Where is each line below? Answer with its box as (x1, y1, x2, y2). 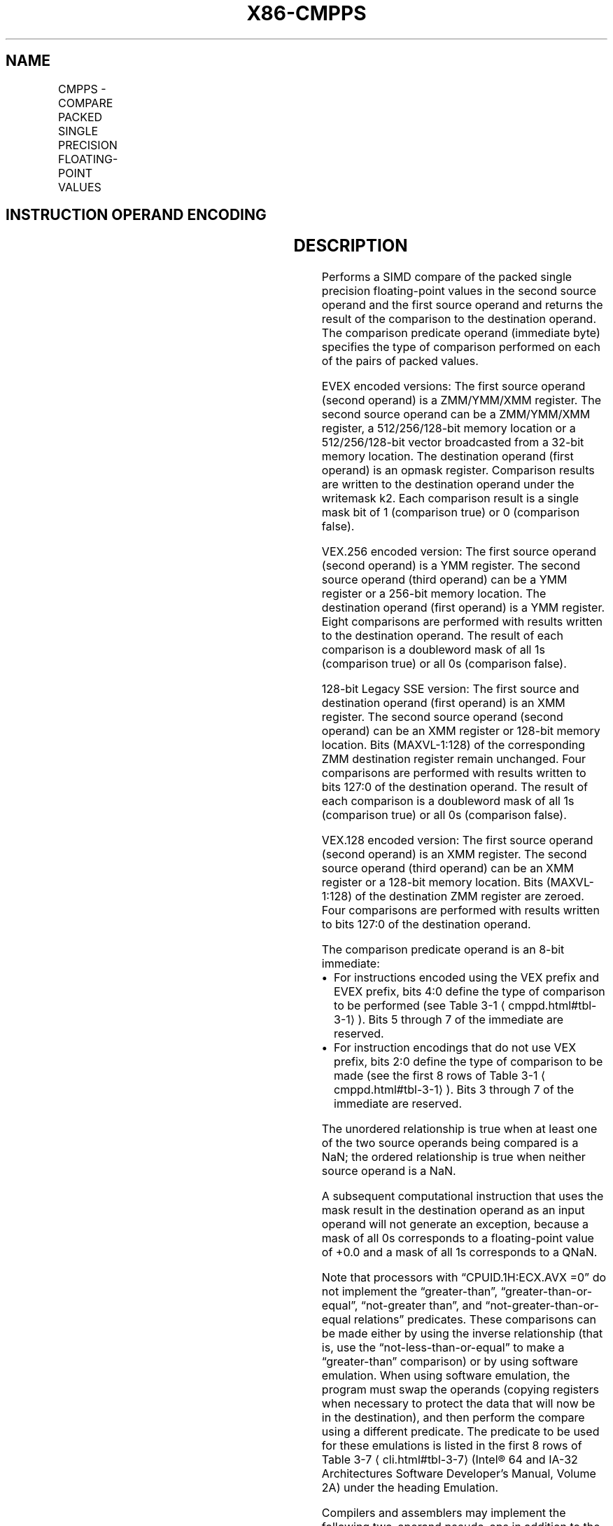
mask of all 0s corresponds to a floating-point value (321, 1231, 594, 1246)
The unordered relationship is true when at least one (321, 1122, 598, 1136)
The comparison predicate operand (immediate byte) (321, 326, 600, 341)
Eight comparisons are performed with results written (321, 614, 603, 629)
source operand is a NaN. (321, 1164, 456, 1178)
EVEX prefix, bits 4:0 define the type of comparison (334, 984, 605, 999)
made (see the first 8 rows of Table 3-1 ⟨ (334, 1068, 546, 1083)
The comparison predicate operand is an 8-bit (321, 942, 565, 957)
